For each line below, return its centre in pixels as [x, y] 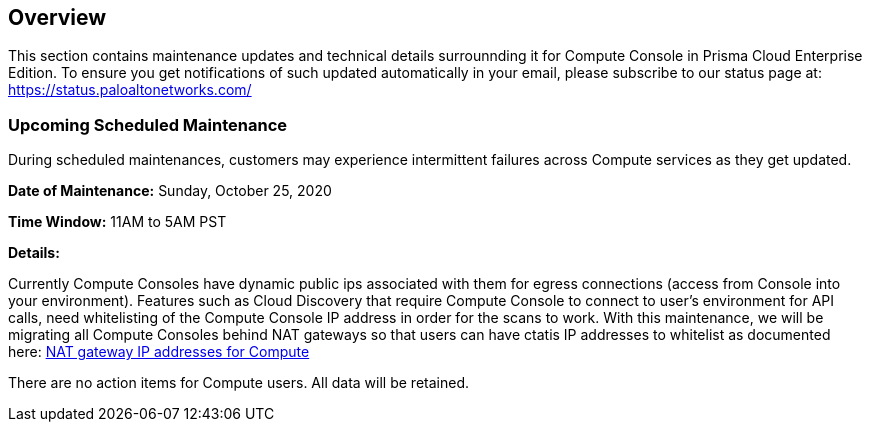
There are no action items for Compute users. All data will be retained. [238, 383]
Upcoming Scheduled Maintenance [148, 124]
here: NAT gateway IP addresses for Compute [159, 352]
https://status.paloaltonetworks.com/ [130, 90]
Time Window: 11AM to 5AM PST [117, 222]
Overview [57, 17]
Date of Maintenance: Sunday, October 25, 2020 [170, 191]
